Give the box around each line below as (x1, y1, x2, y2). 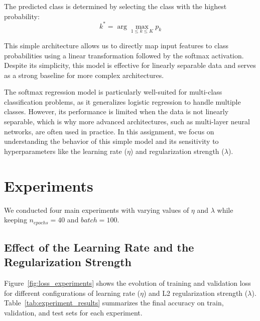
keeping (4, 214, 27, 225)
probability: (4, 11, 40, 21)
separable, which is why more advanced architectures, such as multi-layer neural (4, 116, 250, 127)
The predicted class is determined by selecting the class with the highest (4, 1, 227, 11)
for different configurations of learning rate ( (4, 287, 140, 298)
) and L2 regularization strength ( (143, 287, 248, 298)
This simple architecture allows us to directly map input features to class (4, 40, 229, 50)
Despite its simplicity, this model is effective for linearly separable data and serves (4, 60, 256, 70)
